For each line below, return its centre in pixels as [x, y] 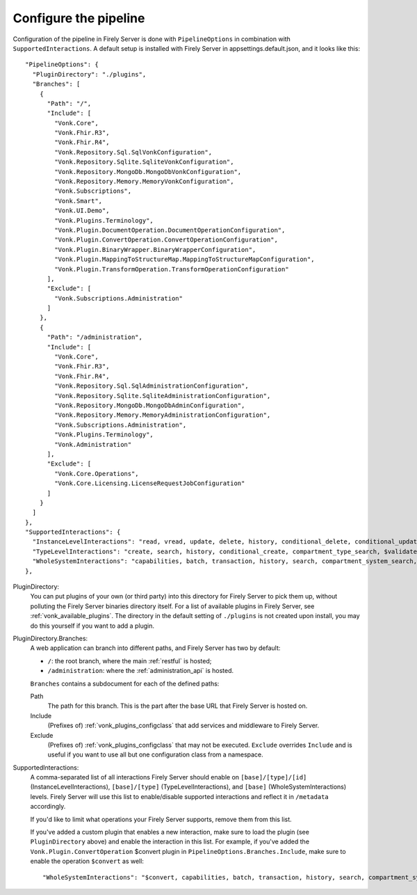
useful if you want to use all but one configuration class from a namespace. [155, 754]
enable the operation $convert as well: [87, 861]
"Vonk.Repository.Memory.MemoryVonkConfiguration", [144, 182]
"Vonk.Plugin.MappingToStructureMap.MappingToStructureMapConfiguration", [185, 260]
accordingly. [48, 807]
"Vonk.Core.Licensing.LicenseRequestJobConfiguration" [150, 483]
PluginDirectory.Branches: [50, 638]
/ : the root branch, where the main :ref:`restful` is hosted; [130, 660]
